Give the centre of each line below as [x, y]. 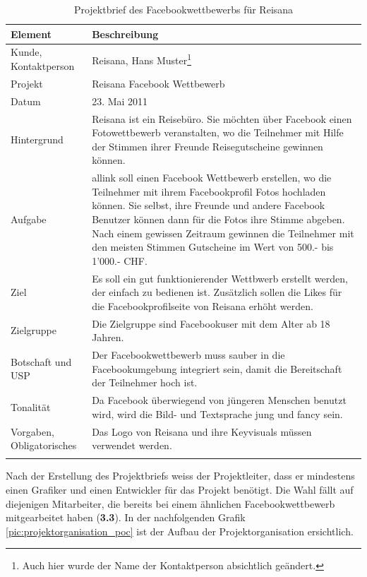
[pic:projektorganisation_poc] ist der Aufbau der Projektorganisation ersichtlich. [180, 531]
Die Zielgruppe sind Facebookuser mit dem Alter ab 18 [211, 323]
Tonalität [31, 406]
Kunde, [26, 52]
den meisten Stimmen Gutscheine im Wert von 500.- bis [213, 247]
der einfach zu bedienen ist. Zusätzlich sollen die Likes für [217, 292]
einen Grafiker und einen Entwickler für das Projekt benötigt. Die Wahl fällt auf [180, 490]
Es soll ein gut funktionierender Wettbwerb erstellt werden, [220, 278]
